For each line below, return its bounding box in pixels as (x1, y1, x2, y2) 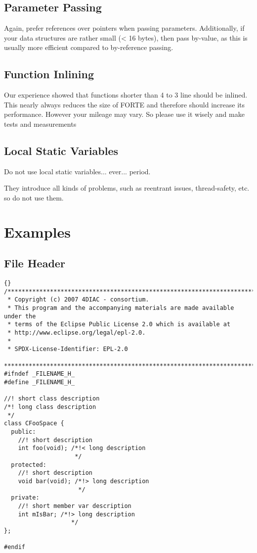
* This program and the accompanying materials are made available (7, 304, 234, 312)
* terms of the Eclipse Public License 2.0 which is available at (7, 321, 231, 328)
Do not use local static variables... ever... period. (4, 166, 151, 176)
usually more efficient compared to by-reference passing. (4, 42, 173, 52)
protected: (11, 461, 46, 468)
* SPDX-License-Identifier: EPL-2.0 (7, 346, 128, 353)
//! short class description (4, 395, 100, 402)
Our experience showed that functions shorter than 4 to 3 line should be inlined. (4, 90, 248, 100)
